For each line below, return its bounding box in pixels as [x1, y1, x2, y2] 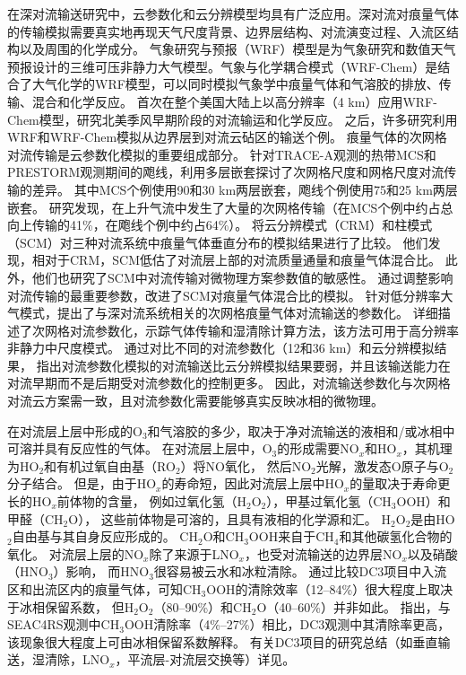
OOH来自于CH [248, 527, 334, 546]
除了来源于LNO [149, 544, 239, 563]
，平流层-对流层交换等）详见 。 [115, 650, 296, 669]
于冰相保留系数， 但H [7, 597, 134, 616]
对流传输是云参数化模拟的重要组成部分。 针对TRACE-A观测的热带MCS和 [7, 145, 436, 163]
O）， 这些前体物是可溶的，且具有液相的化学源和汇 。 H [68, 509, 392, 528]
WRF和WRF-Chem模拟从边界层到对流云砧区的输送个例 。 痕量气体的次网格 [7, 127, 447, 146]
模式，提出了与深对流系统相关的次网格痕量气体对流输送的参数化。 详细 [19, 303, 438, 322]
